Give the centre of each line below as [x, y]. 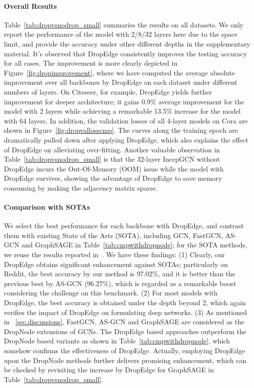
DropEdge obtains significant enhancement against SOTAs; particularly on [116, 264]
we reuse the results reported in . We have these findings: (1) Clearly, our [115, 255]
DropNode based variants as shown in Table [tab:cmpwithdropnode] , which [117, 341]
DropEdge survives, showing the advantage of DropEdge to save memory [113, 178]
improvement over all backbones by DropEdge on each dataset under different [121, 82]
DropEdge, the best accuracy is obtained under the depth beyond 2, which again [125, 303]
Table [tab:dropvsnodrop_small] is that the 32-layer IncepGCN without [112, 159]
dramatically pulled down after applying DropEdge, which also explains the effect [126, 139]
